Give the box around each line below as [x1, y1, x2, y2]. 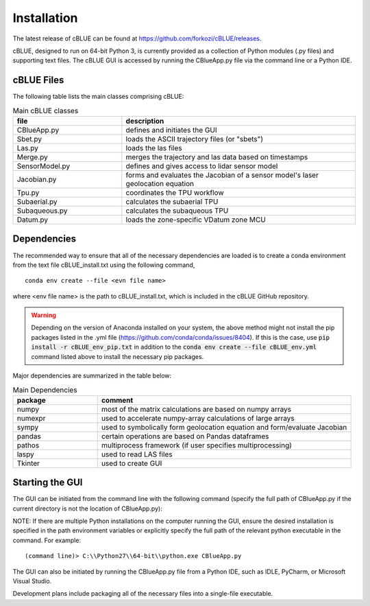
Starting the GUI [12, 477, 83, 489]
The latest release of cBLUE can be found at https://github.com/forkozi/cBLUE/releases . [12, 34, 262, 43]
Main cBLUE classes [12, 106, 79, 115]
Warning [31, 311, 56, 319]
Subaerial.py [16, 197, 58, 206]
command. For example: [12, 536, 82, 544]
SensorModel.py [16, 161, 71, 171]
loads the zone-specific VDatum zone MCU [125, 215, 267, 224]
